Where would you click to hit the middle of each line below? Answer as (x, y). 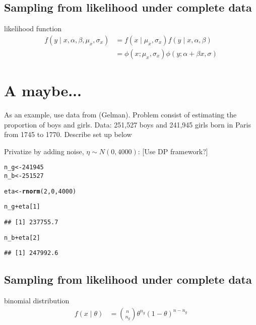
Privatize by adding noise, (44, 151)
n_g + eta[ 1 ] (22, 207)
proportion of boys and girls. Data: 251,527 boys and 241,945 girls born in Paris (127, 124)
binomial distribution (37, 301)
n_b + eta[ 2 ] (22, 238)
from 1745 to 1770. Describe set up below (68, 134)
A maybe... (43, 90)
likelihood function (33, 28)
